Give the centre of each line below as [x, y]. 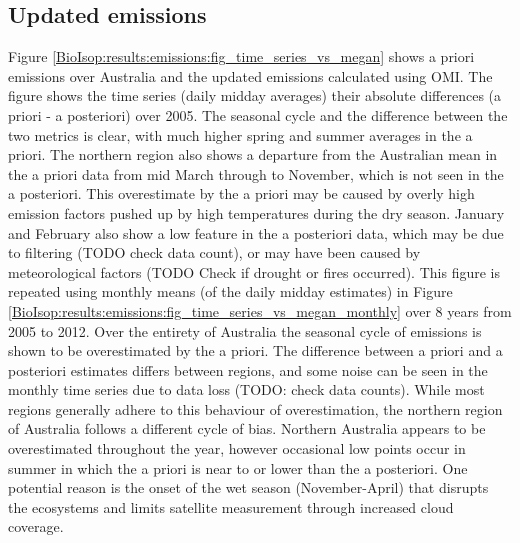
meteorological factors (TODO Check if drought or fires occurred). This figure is [254, 271]
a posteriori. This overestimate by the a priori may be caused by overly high [241, 193]
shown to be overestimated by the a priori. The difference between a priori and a [255, 350]
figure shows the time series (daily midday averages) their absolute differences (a [255, 95]
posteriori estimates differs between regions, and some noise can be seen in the [248, 369]
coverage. [36, 526]
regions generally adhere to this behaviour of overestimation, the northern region [255, 408]
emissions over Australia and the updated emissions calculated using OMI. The [250, 75]
